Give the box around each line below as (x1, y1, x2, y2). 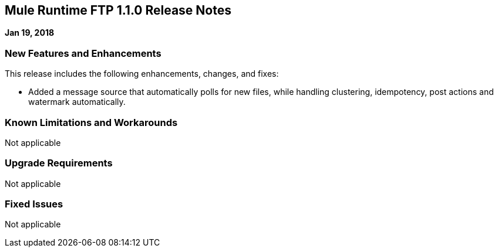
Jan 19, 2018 (5, 28, 55, 38)
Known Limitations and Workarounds (5, 116, 178, 128)
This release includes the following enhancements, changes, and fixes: (5, 69, 279, 79)
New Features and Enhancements (5, 47, 161, 59)
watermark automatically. (28, 97, 126, 107)
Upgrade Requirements (5, 157, 113, 169)
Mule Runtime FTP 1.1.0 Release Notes (5, 3, 231, 18)
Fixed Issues (5, 198, 63, 210)
